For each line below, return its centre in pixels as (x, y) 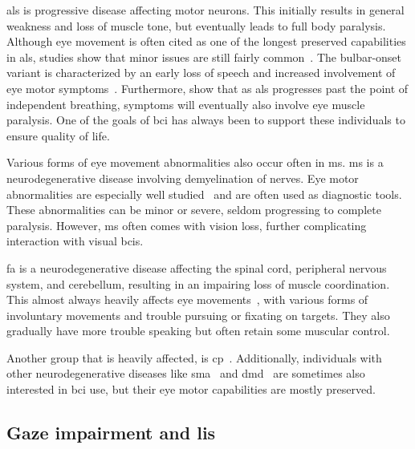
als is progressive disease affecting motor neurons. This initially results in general (205, 10)
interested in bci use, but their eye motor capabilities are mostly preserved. (191, 389)
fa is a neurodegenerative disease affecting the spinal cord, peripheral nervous (197, 267)
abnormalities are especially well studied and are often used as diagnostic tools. (204, 194)
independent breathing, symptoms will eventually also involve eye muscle (186, 104)
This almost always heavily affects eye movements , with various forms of (187, 299)
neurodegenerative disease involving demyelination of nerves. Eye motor (183, 178)
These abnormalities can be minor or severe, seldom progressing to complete (194, 210)
